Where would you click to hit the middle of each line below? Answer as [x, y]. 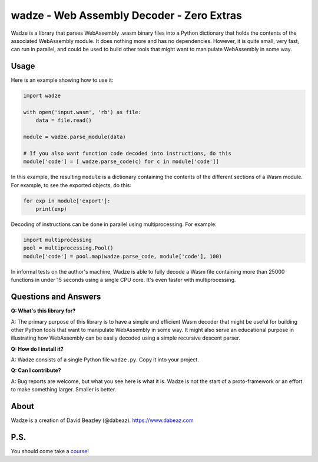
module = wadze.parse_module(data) [74, 137]
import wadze [42, 96]
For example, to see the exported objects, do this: [71, 185]
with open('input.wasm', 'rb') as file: [82, 112]
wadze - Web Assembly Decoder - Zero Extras [127, 15]
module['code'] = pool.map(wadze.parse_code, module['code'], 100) [123, 256]
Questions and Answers [56, 297]
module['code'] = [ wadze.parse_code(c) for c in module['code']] [121, 162]
